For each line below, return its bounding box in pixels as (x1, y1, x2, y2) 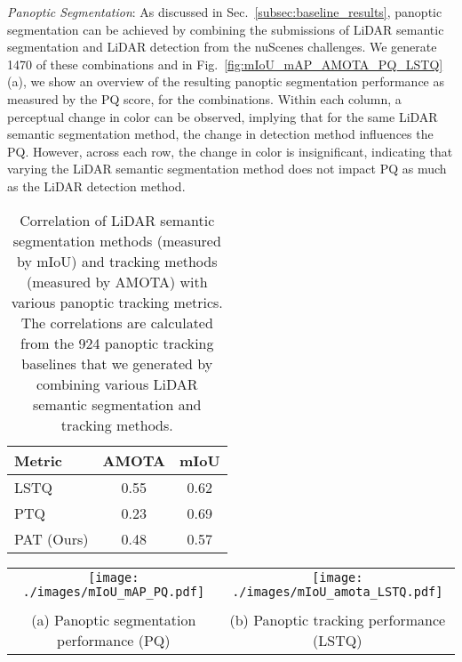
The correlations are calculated (20, 311, 213, 333)
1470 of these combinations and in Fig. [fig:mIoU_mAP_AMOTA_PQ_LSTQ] (7, 54, 443, 73)
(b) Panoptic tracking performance (229, 609, 446, 630)
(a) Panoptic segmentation (31, 609, 196, 630)
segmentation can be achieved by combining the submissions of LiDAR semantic (7, 20, 444, 38)
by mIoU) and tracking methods (17, 250, 218, 271)
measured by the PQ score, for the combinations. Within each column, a (7, 89, 402, 108)
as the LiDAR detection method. (7, 176, 186, 195)
